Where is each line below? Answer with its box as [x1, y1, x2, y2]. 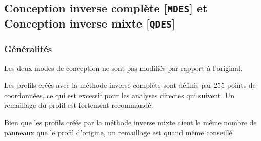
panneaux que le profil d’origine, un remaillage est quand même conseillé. [4, 127, 234, 137]
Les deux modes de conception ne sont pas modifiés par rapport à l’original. [4, 62, 243, 73]
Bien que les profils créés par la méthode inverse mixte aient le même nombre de [4, 116, 257, 127]
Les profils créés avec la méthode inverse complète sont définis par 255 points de [4, 80, 256, 90]
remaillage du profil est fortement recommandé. [4, 100, 153, 110]
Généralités [4, 42, 52, 55]
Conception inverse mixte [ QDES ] [4, 15, 175, 31]
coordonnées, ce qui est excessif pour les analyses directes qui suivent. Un [4, 89, 235, 100]
